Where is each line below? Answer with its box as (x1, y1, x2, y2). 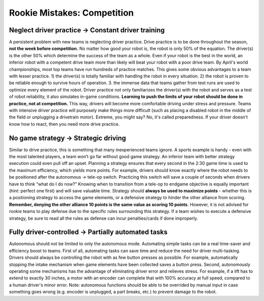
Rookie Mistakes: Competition (9, 7, 134, 18)
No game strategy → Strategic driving (9, 134, 127, 142)
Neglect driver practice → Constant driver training (9, 26, 165, 34)
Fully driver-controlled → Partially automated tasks (9, 228, 168, 236)
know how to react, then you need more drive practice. (9, 121, 120, 127)
